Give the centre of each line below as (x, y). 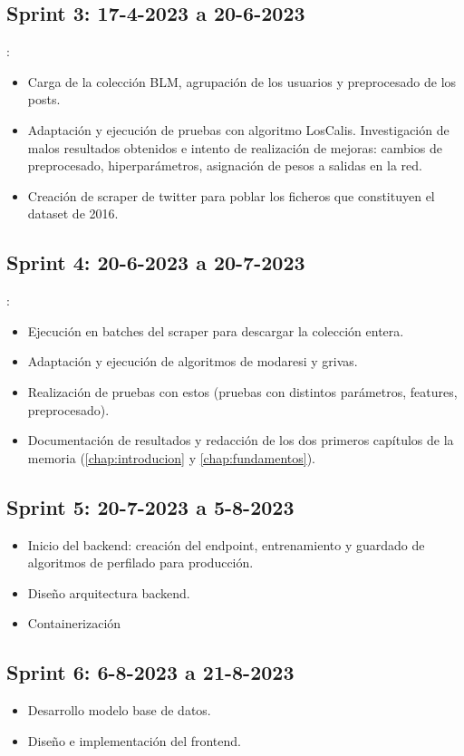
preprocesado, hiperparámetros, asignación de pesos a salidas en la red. (225, 165)
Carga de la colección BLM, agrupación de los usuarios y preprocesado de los (242, 81)
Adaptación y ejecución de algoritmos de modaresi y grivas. (193, 361)
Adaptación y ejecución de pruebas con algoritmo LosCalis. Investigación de (238, 129)
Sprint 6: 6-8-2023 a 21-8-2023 (150, 672)
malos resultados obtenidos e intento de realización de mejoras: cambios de (235, 147)
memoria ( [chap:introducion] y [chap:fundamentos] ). (171, 457)
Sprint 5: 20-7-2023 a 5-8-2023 (150, 506)
